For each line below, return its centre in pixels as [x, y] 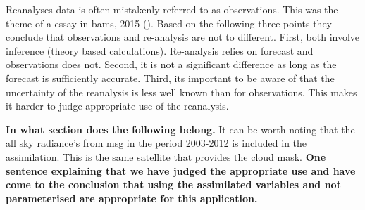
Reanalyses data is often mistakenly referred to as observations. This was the [172, 9]
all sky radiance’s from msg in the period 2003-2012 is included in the [156, 143]
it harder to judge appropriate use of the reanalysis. [117, 106]
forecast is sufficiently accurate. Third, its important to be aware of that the [170, 78]
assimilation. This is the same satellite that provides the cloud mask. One [166, 156]
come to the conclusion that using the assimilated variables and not [173, 184]
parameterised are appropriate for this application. [132, 198]
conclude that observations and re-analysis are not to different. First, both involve [183, 37]
